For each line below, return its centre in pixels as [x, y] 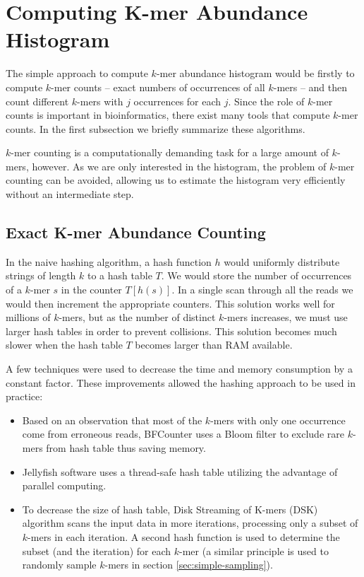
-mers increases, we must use [286, 317]
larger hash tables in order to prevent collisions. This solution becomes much [171, 331]
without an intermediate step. [70, 194]
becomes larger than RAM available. [214, 345]
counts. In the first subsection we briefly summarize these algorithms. [156, 128]
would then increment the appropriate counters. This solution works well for [170, 303]
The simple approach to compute [77, 73]
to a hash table [120, 275]
